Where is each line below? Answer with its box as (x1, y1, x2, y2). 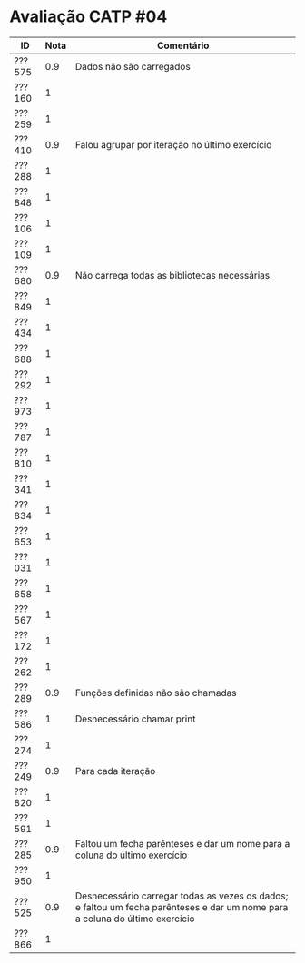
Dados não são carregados (75, 60, 191, 73)
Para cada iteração (75, 764, 156, 777)
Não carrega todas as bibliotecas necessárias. (75, 269, 272, 281)
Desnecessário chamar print (75, 712, 196, 725)
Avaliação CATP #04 (9, 6, 168, 27)
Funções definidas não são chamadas (75, 686, 237, 699)
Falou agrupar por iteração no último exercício (75, 138, 272, 151)
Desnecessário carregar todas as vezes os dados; (75, 889, 289, 902)
